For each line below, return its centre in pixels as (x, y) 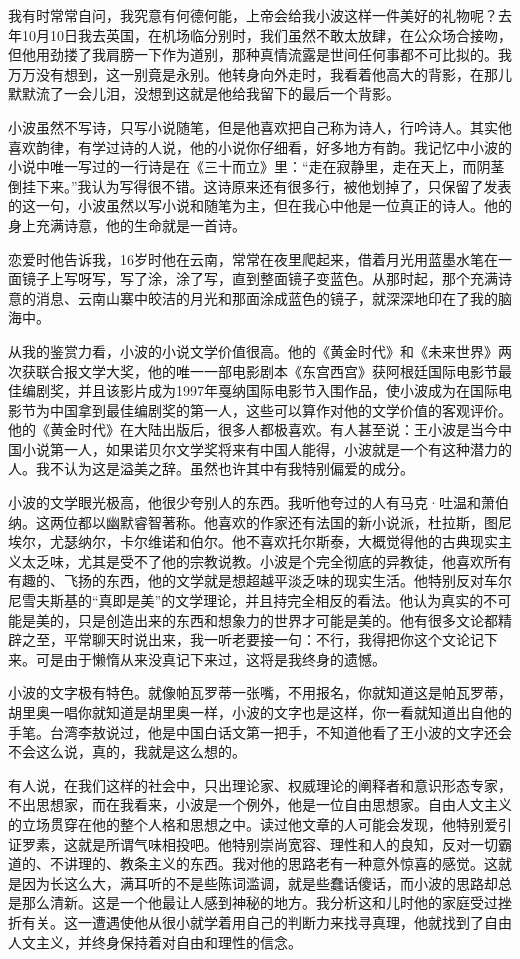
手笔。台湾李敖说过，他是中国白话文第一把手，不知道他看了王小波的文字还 (253, 731)
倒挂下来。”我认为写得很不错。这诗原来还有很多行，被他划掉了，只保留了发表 (260, 185)
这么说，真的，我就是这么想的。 (140, 751)
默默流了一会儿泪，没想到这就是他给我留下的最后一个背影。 (204, 93)
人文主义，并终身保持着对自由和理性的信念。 (155, 941)
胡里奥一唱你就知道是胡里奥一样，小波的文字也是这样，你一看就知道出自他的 (260, 712)
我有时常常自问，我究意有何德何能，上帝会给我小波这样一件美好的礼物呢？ (253, 15)
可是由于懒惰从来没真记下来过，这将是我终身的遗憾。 (210, 658)
